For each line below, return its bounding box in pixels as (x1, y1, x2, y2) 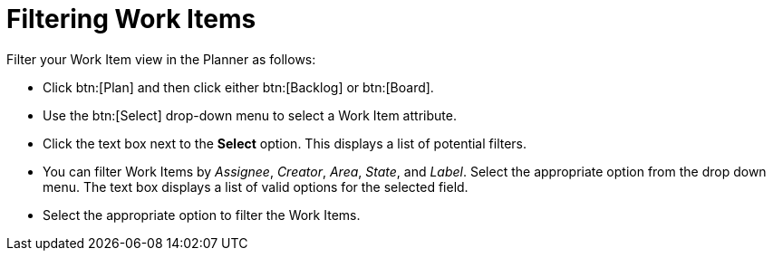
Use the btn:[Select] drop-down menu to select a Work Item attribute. (43, 107, 457, 123)
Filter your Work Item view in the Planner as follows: (6, 51, 316, 67)
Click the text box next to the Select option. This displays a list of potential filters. (43, 135, 527, 151)
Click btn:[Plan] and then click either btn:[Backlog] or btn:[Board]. (43, 79, 434, 95)
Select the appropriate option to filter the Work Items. (43, 206, 361, 223)
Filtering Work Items (6, 4, 256, 34)
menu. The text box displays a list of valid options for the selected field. (43, 178, 469, 195)
